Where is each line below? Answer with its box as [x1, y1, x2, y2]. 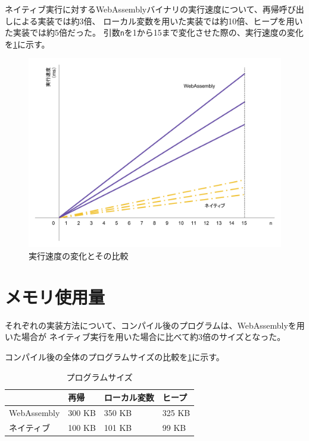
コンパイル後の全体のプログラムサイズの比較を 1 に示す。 [5, 350, 224, 363]
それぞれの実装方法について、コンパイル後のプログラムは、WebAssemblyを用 [5, 319, 305, 331]
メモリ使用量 [5, 284, 105, 308]
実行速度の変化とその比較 [29, 250, 129, 262]
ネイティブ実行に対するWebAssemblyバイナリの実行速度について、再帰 [5, 3, 279, 15]
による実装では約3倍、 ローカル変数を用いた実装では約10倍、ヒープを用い [13, 14, 303, 27]
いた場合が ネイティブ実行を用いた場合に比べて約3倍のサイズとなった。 [5, 330, 286, 343]
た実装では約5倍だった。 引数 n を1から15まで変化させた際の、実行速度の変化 [5, 26, 304, 39]
